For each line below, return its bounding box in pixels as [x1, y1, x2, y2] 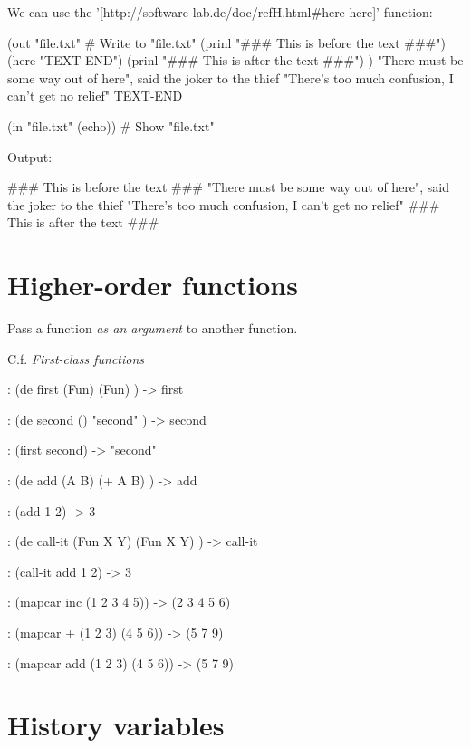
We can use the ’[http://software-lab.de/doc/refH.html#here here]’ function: [7, 3, 433, 21]
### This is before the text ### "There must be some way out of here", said [7, 177, 450, 197]
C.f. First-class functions [7, 349, 145, 368]
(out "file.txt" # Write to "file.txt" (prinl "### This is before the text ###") [7, 33, 446, 52]
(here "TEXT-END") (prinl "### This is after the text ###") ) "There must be [7, 51, 464, 70]
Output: [7, 147, 53, 166]
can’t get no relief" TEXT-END [7, 86, 183, 105]
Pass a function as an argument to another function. [7, 319, 298, 338]
